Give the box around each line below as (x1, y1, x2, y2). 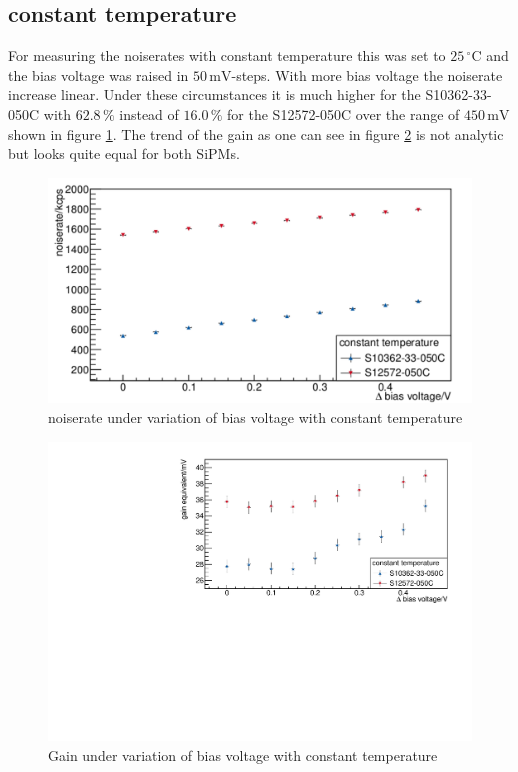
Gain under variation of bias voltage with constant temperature (48, 744, 438, 765)
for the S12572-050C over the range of (227, 103, 460, 124)
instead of (119, 103, 179, 124)
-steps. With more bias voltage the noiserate (231, 64, 503, 85)
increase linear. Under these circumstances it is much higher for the (8, 84, 421, 105)
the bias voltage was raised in (8, 64, 189, 85)
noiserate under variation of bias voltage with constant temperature (48, 407, 463, 428)
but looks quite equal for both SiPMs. (8, 143, 240, 164)
